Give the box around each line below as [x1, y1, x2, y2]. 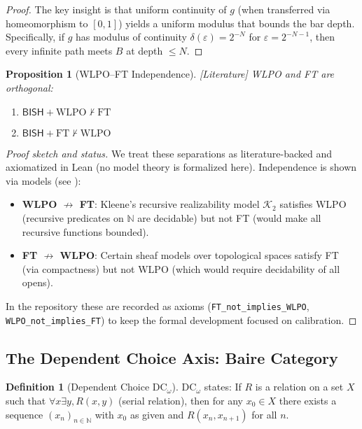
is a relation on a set [255, 379, 344, 394]
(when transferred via [237, 2, 330, 16]
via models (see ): [6, 173, 81, 188]
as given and [130, 407, 184, 421]
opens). [22, 275, 53, 290]
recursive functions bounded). [22, 224, 149, 239]
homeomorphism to [6, 15, 88, 30]
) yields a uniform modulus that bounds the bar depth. [118, 15, 355, 30]
